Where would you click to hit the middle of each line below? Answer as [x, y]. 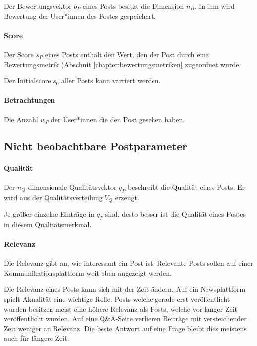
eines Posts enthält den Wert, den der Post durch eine [127, 54]
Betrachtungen [30, 100]
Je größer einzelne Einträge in [49, 214]
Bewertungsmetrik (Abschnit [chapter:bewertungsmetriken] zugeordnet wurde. [123, 64]
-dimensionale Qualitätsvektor [71, 186]
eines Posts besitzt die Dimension [133, 6]
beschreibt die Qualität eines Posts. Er [186, 186]
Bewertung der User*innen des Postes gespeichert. [80, 16]
